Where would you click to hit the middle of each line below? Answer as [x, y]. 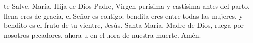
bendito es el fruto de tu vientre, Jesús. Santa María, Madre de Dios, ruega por [124, 25]
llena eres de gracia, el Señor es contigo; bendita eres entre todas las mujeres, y [124, 15]
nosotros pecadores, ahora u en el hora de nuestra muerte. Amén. [103, 34]
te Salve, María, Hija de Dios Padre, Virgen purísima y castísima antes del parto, [127, 6]
